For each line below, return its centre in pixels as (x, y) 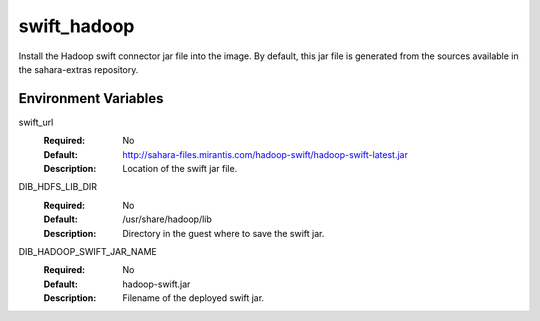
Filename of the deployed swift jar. (193, 298)
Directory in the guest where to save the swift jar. (223, 233)
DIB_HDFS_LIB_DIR (58, 187)
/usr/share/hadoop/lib (167, 219)
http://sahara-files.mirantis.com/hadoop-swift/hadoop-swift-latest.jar (265, 154)
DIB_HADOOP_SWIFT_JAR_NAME (87, 251)
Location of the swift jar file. (180, 169)
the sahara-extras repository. (78, 69)
